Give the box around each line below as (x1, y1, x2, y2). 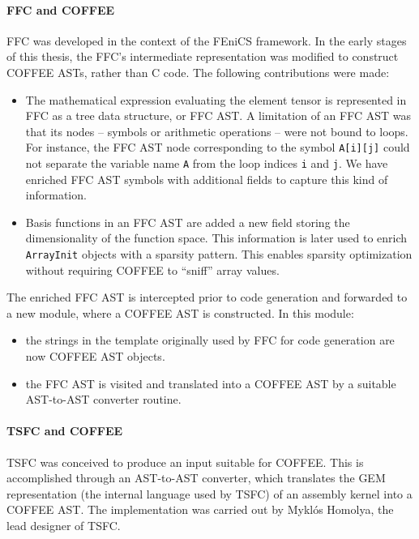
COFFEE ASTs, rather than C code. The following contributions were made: (6, 63, 390, 80)
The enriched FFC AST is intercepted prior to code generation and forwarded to (6, 289, 408, 306)
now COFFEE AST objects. (25, 348, 165, 365)
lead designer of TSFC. (6, 517, 121, 534)
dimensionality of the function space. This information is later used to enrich (25, 229, 408, 246)
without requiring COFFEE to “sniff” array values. (25, 261, 280, 278)
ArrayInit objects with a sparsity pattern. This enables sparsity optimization (25, 246, 413, 263)
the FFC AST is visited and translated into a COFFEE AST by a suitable (25, 374, 396, 391)
